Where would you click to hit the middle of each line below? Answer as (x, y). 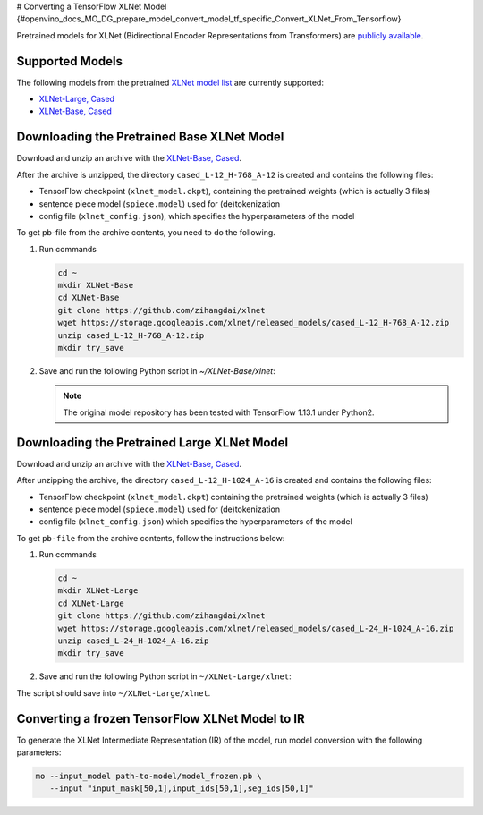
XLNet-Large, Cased (77, 99)
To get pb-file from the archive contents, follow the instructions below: (151, 538)
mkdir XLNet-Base (96, 285)
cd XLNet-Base (89, 298)
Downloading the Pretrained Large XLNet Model (153, 442)
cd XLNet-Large (91, 603)
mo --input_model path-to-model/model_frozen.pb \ (149, 777)
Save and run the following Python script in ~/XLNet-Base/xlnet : (157, 371)
